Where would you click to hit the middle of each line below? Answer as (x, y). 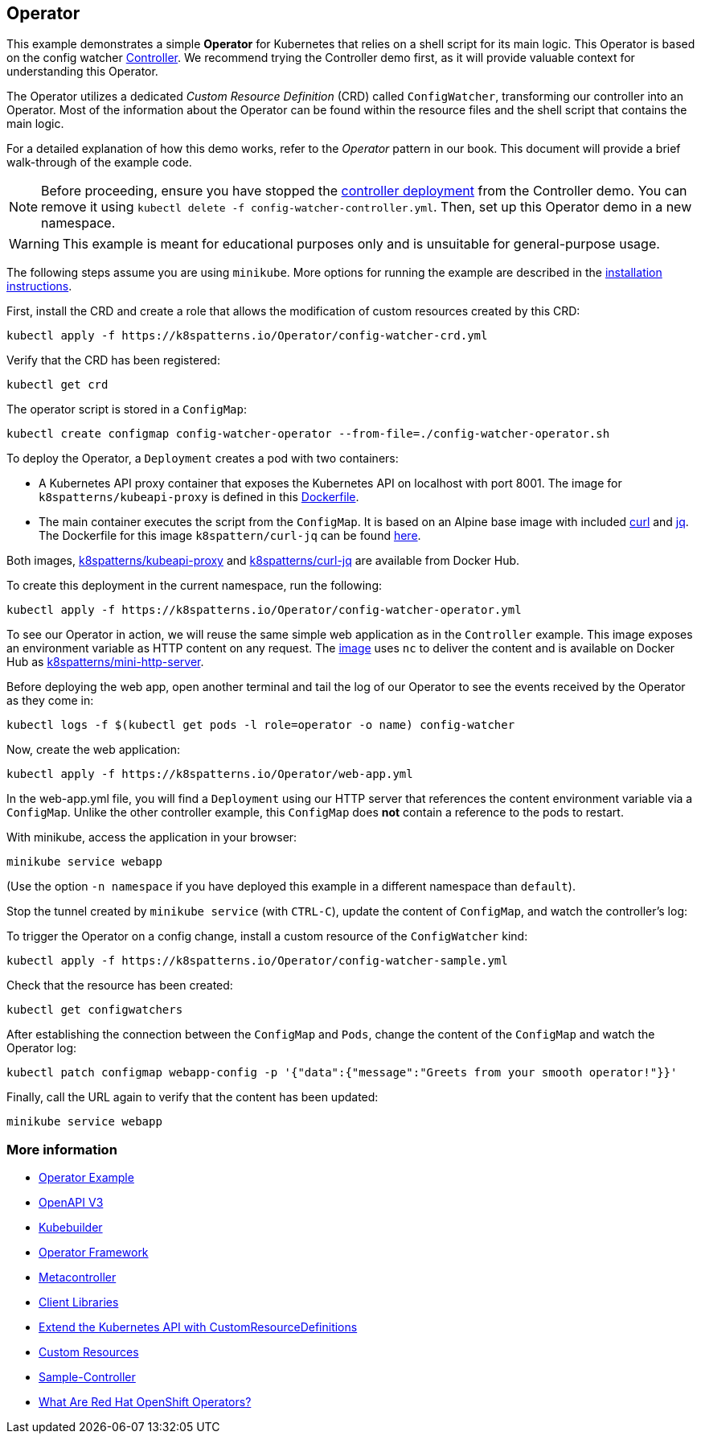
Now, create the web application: (94, 750)
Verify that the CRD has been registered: (113, 360)
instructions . (39, 286)
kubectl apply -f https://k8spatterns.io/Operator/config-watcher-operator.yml (264, 610)
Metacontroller (78, 1277)
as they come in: (50, 701)
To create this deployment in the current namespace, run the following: (194, 586)
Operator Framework (94, 1253)
